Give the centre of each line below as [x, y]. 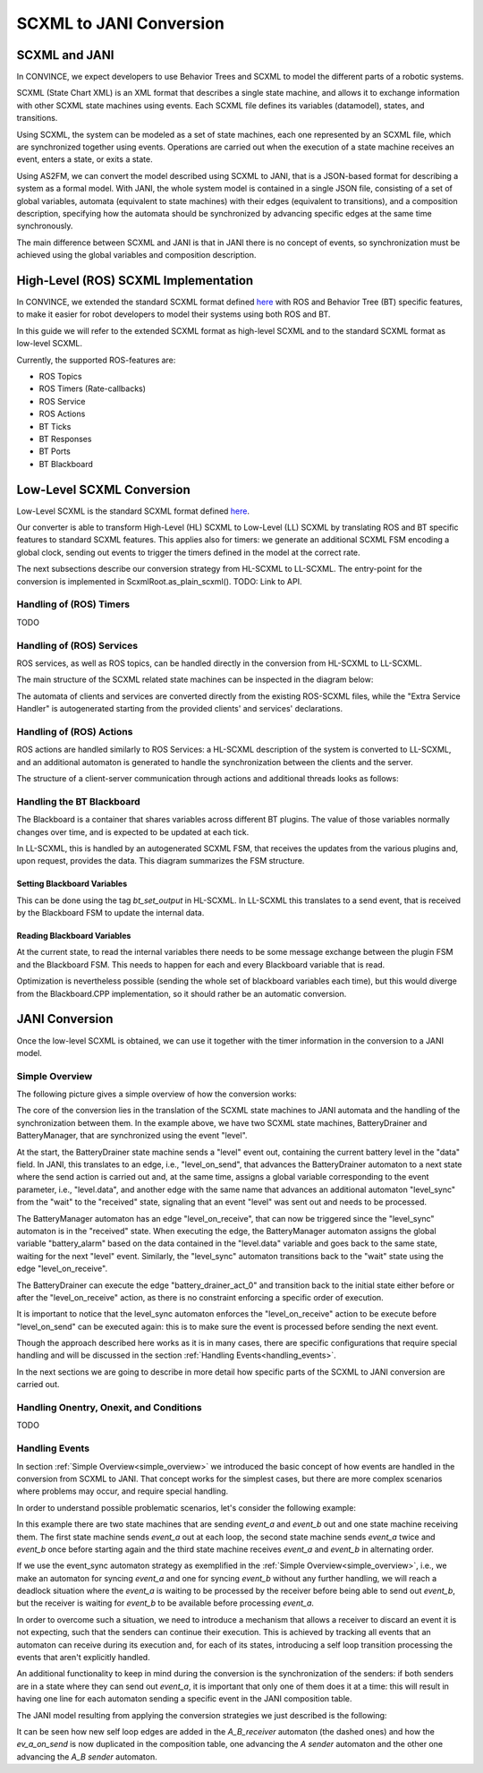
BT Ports [55, 451]
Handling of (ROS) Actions [75, 731]
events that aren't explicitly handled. [84, 1658]
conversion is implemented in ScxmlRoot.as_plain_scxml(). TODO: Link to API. [159, 581]
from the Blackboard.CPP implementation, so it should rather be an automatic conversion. [182, 993]
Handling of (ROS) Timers [73, 604]
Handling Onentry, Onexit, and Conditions [109, 1408]
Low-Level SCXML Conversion [104, 489]
